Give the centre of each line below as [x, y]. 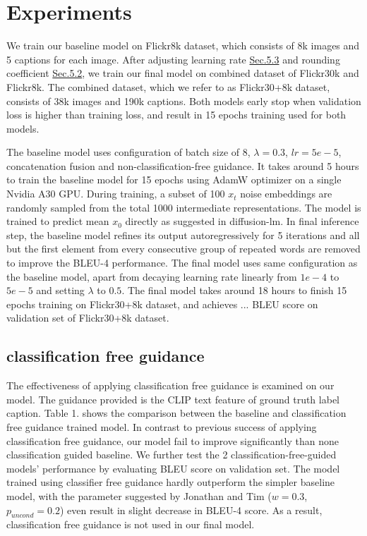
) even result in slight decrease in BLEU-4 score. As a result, [191, 510]
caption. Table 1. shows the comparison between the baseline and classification [176, 413]
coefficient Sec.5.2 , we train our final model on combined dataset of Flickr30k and [183, 73]
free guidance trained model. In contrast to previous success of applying [162, 426]
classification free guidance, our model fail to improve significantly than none [173, 440]
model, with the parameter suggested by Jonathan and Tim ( [139, 495]
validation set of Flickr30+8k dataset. [88, 318]
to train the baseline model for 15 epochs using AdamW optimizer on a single [174, 179]
